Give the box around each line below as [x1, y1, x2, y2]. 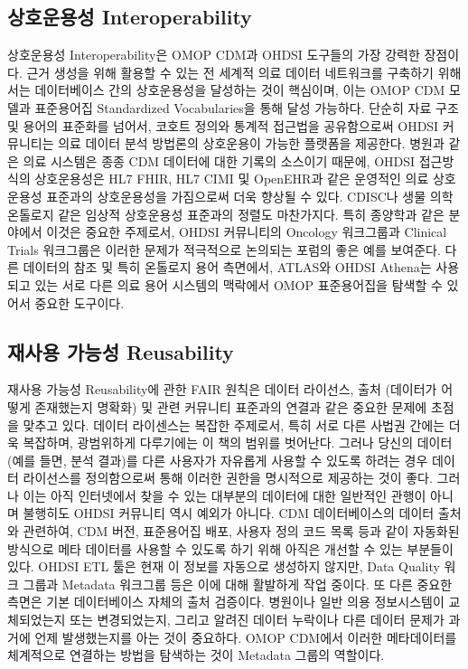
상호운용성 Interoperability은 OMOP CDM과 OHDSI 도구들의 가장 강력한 [7, 45, 420, 64]
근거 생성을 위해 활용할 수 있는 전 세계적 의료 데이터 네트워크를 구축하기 [26, 62, 434, 81]
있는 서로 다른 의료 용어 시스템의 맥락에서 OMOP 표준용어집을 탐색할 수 [34, 275, 443, 294]
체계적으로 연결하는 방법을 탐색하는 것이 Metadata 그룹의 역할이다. [7, 645, 385, 664]
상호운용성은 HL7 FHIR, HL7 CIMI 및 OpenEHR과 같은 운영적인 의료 [34, 169, 429, 188]
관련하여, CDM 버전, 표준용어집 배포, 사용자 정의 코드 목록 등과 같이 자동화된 [23, 522, 460, 541]
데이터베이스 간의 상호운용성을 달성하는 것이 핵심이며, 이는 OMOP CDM [34, 80, 445, 99]
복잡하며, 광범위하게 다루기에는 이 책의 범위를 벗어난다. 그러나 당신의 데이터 [23, 433, 453, 452]
